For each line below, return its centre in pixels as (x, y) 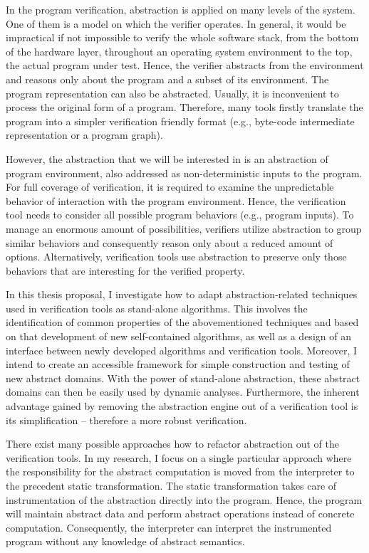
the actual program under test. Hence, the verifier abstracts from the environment (185, 65)
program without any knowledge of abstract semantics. (125, 541)
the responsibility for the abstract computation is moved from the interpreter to (180, 472)
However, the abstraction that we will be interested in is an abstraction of (167, 158)
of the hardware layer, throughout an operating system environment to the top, (179, 51)
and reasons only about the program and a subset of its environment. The (167, 79)
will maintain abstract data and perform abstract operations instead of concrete (180, 513)
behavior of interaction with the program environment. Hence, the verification (176, 200)
